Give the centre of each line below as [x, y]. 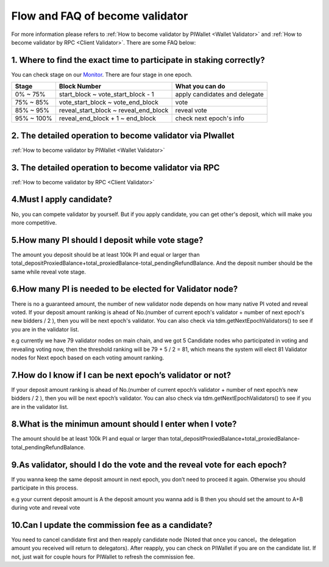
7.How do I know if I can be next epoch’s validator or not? [121, 375]
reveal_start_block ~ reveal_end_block [114, 110]
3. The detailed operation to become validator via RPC [115, 168]
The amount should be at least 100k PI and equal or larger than [90, 439]
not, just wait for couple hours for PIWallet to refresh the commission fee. [103, 557]
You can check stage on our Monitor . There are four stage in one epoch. [102, 74]
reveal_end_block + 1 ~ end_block [108, 118]
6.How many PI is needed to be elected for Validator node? [125, 289]
